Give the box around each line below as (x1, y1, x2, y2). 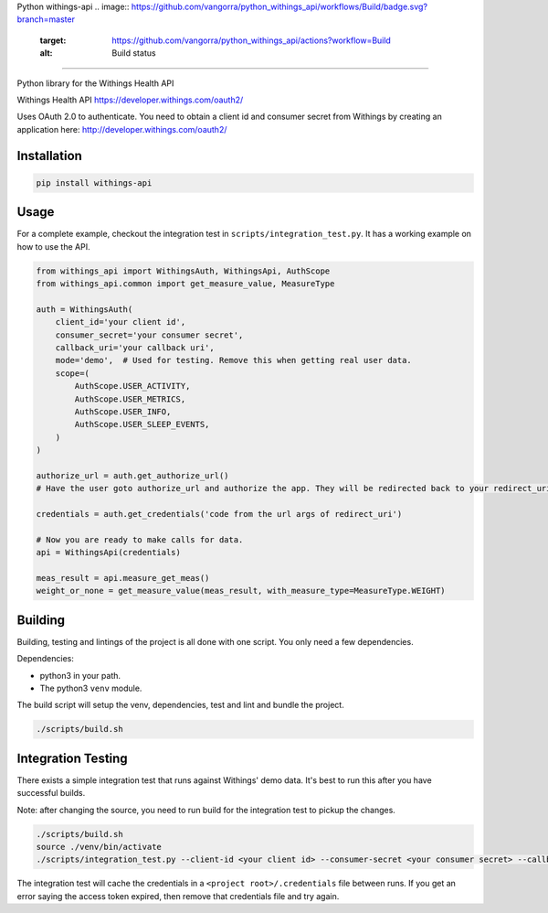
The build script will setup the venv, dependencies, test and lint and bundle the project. (16, 700, 344, 711)
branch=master (16, 14, 75, 25)
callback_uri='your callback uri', (55, 342, 215, 352)
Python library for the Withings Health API (16, 78, 174, 89)
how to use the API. (16, 241, 90, 252)
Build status (111, 48, 156, 59)
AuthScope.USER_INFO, (74, 406, 172, 416)
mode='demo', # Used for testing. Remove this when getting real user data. (55, 355, 413, 366)
